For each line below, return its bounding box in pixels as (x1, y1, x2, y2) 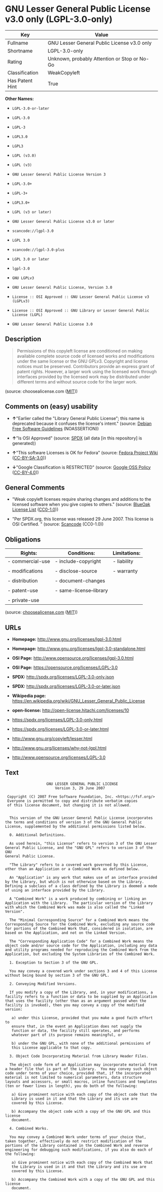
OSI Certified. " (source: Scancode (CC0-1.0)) (12, 521, 104, 527)
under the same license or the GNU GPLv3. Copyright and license (16, 358, 148, 364)
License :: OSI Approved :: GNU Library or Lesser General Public (12, 308, 149, 313)
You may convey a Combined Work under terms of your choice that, (9, 1134, 147, 1139)
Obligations (5, 535, 41, 543)
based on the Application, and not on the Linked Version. (5, 930, 127, 935)
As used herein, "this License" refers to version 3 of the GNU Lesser (9, 841, 158, 846)
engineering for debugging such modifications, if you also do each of (5, 1147, 153, 1152)
